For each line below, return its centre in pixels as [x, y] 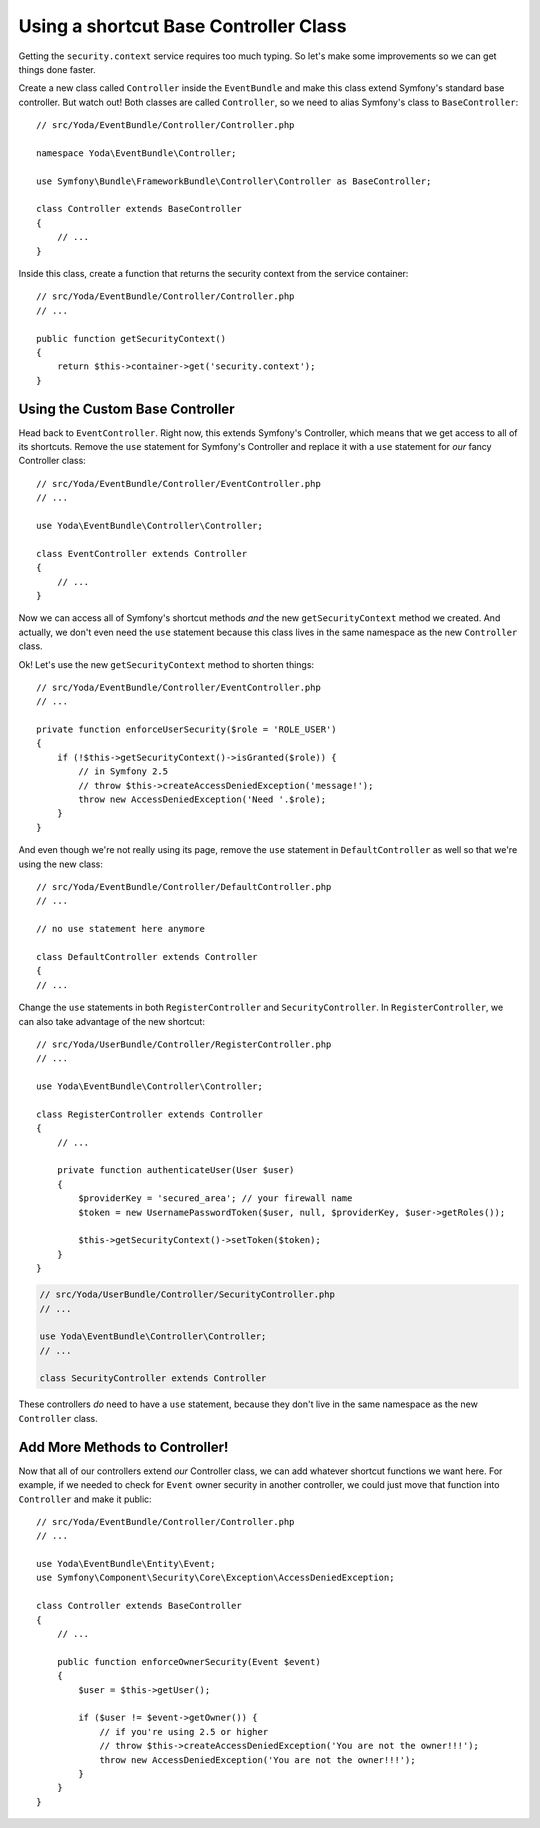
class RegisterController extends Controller [150, 1114]
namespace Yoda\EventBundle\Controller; [136, 153]
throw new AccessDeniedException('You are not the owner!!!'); [257, 1759]
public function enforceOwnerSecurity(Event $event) [189, 1661]
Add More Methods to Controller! [123, 1446]
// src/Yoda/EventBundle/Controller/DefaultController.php [184, 886]
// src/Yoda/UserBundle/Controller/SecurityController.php [187, 1294]
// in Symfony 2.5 [123, 771]
